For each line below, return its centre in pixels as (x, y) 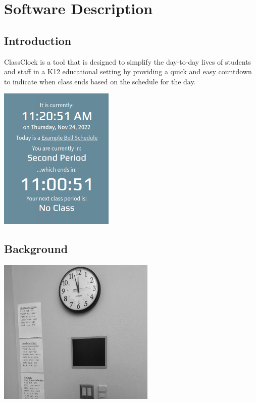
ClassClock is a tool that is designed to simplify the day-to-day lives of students (128, 61)
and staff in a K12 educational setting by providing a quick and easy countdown (128, 71)
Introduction (38, 40)
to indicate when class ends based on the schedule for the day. (100, 81)
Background (36, 249)
